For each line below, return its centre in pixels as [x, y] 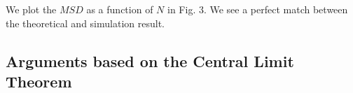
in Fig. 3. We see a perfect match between [258, 9]
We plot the [31, 9]
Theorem [39, 81]
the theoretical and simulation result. [85, 23]
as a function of [120, 9]
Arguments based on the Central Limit [150, 60]
